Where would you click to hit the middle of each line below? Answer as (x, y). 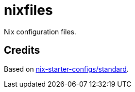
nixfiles (28, 10)
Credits (22, 50)
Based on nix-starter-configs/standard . (66, 69)
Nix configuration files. (40, 31)
